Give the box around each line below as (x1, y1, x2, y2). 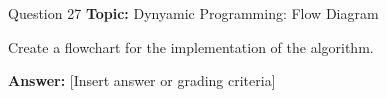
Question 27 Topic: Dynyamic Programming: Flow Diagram (8, 3, 379, 23)
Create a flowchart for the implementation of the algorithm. (8, 36, 374, 57)
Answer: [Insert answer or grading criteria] (8, 70, 276, 91)
